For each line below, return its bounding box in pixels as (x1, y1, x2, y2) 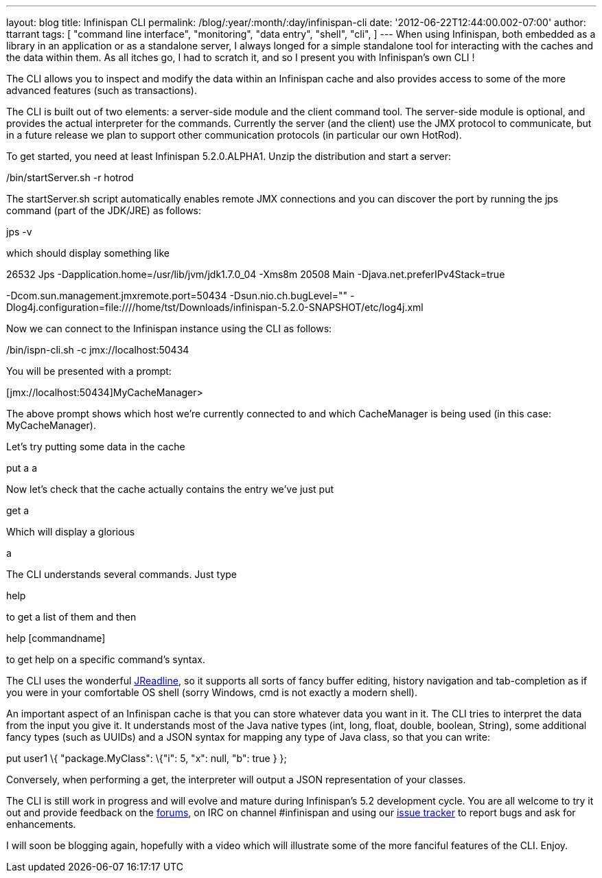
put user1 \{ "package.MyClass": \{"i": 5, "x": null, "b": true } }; (6, 752, 287, 764)
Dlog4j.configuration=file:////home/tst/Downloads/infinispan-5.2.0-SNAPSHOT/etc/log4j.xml (6, 301, 424, 313)
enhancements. (6, 818, 76, 830)
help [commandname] (6, 632, 106, 644)
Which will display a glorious (6, 526, 135, 538)
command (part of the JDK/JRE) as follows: (6, 205, 202, 216)
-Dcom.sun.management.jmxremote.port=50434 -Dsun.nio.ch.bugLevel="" (6, 290, 348, 301)
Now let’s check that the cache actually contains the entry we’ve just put (6, 483, 334, 495)
